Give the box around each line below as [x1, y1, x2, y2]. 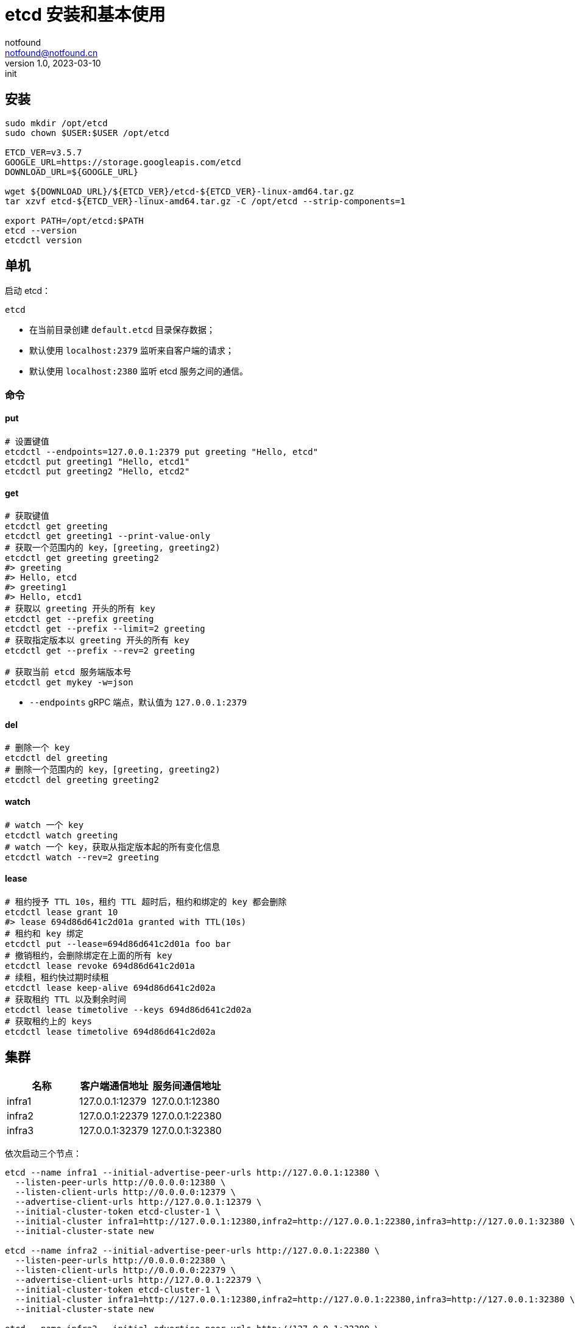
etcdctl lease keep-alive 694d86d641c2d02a [5, 982, 216, 993]
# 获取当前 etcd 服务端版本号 [5, 667, 132, 677]
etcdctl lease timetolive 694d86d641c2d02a [5, 1026, 216, 1037]
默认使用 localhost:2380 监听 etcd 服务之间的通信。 [29, 366, 248, 377]
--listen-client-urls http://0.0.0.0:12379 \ [15, 1187, 236, 1197]
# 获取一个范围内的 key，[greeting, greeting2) [5, 543, 220, 553]
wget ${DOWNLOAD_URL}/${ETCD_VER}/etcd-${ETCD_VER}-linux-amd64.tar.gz [5, 186, 355, 196]
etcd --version [5, 225, 77, 235]
